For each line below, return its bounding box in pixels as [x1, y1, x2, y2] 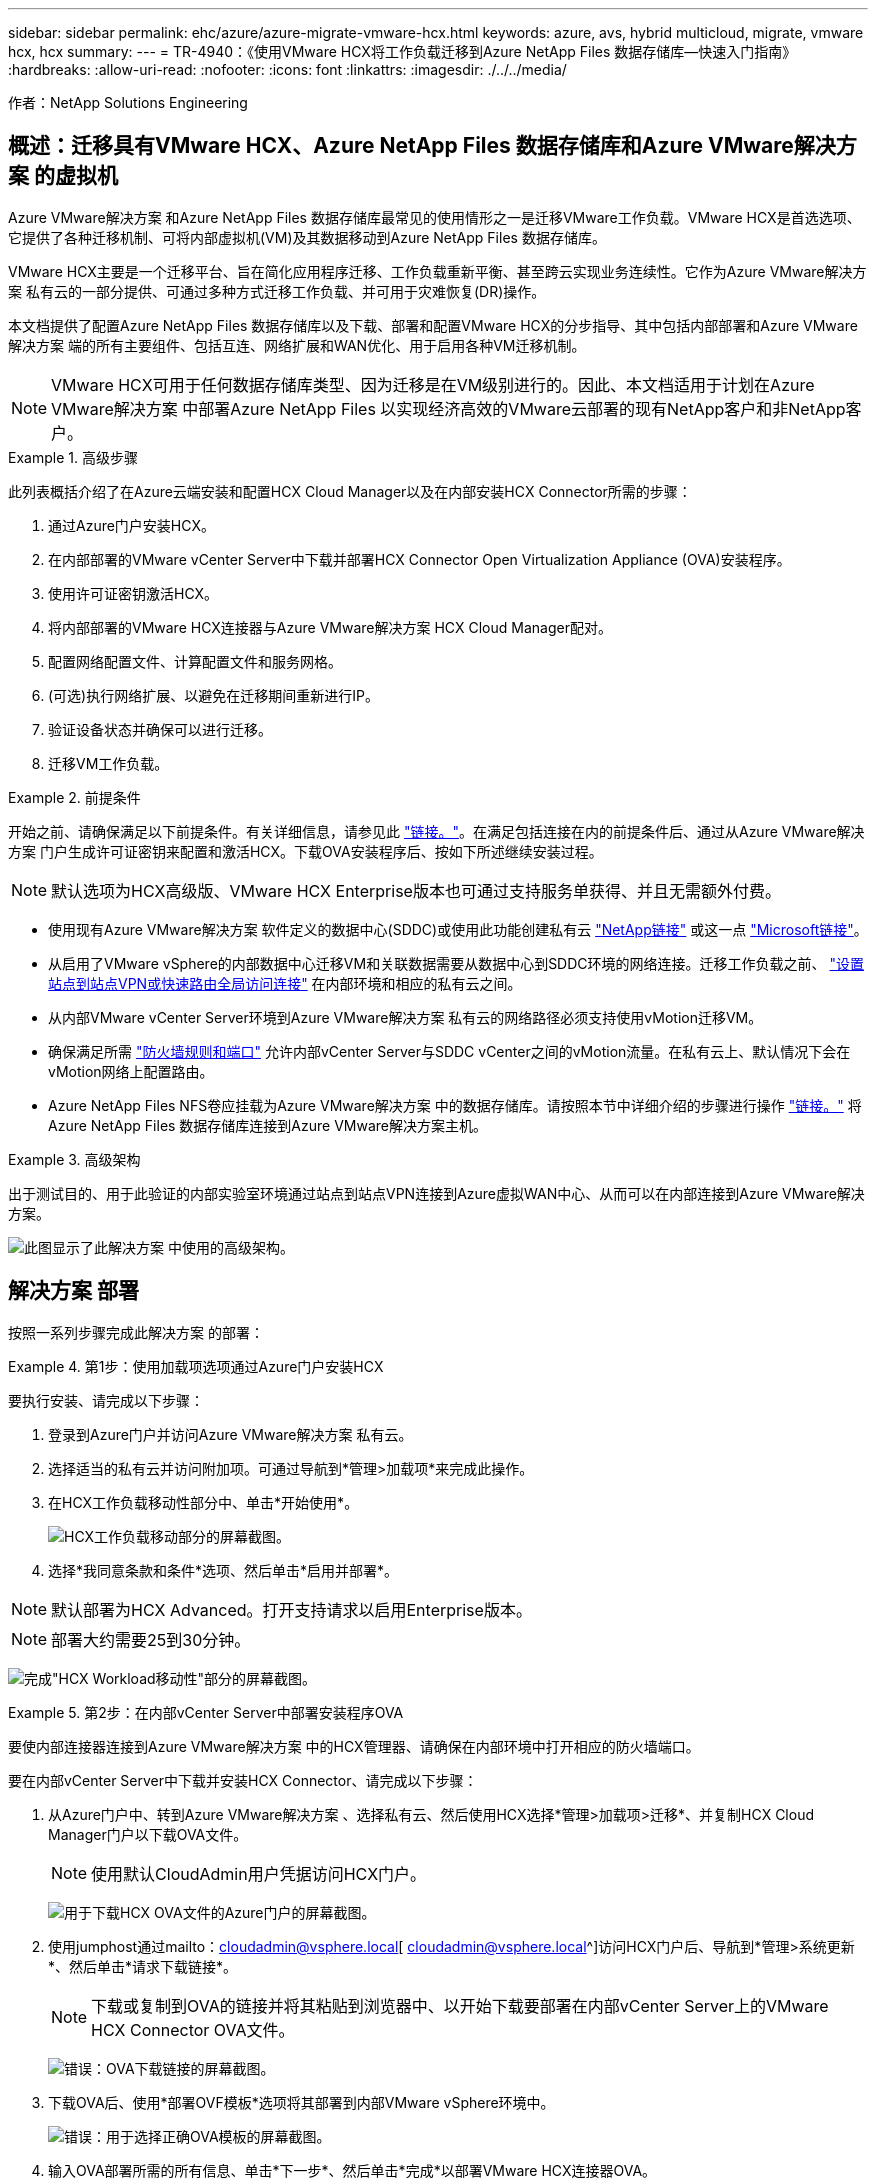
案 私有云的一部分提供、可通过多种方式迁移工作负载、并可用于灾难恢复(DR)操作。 [8, 282, 546, 300]
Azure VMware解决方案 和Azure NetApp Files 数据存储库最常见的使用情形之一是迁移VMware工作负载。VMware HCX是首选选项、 [8, 208, 861, 226]
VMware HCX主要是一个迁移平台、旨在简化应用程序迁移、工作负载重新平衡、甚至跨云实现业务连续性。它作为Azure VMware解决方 [8, 262, 867, 280]
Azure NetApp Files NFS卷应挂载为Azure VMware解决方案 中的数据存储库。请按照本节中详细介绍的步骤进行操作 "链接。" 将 [48, 1096, 862, 1114]
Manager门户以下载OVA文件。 [48, 1825, 248, 1843]
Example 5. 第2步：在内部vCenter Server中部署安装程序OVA [8, 1703, 404, 1721]
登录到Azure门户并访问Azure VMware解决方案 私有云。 [48, 1425, 413, 1443]
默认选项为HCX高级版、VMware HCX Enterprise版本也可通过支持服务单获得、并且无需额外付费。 [51, 880, 781, 901]
